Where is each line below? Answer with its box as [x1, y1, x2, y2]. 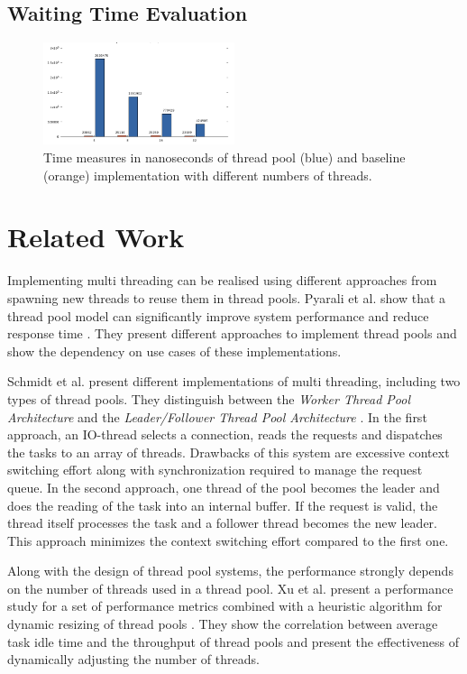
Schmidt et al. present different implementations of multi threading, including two [7, 372, 461, 391]
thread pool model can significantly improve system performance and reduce [7, 306, 429, 325]
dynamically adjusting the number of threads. [7, 650, 260, 669]
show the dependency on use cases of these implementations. [7, 341, 342, 360]
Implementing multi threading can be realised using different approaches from [7, 271, 437, 290]
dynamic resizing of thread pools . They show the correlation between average [7, 614, 438, 633]
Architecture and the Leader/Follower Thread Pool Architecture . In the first [7, 407, 427, 426]
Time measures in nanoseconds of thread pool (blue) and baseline [43, 148, 406, 167]
